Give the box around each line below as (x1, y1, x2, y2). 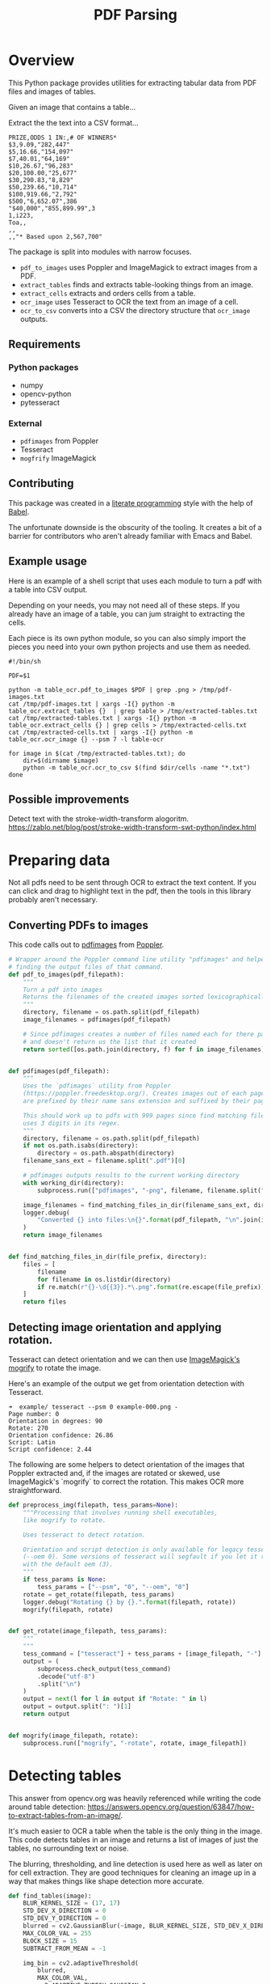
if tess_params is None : (23, 1575, 106, 1583)
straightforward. (8, 1486, 62, 1495)
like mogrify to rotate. (23, 1516, 106, 1524)
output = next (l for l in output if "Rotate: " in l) (23, 1695, 207, 1703)
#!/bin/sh (8, 657, 42, 665)
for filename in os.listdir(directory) (37, 1275, 172, 1283)
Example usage (8, 554, 87, 568)
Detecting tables (8, 1766, 122, 1785)
